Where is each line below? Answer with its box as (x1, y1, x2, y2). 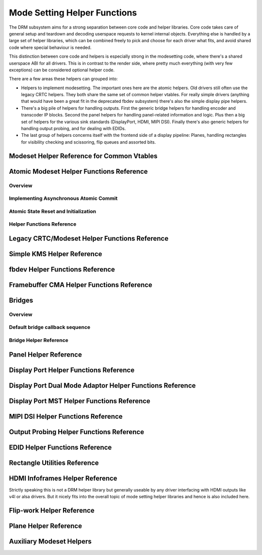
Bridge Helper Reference (9, 337, 69, 344)
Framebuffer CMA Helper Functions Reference (9, 280, 152, 289)
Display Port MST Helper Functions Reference (9, 397, 150, 405)
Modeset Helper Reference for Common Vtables (9, 152, 158, 160)
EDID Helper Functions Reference (9, 443, 112, 451)
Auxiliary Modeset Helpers (9, 538, 92, 546)
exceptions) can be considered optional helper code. (9, 67, 115, 73)
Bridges (9, 296, 33, 304)
